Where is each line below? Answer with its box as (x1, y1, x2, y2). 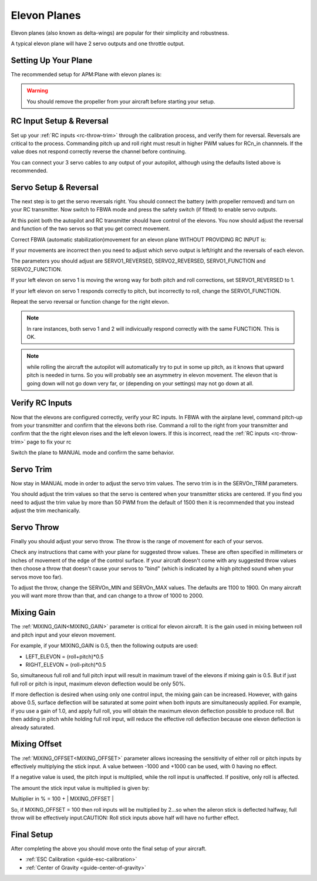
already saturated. (11, 724, 55, 731)
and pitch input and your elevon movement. (11, 631, 116, 638)
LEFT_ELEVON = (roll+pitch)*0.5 (25, 653, 104, 660)
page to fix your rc (26, 438, 72, 445)
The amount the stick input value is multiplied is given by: (11, 784, 150, 791)
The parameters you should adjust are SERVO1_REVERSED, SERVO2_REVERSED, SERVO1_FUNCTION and (11, 257, 266, 264)
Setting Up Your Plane (11, 55, 93, 65)
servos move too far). (11, 573, 63, 580)
